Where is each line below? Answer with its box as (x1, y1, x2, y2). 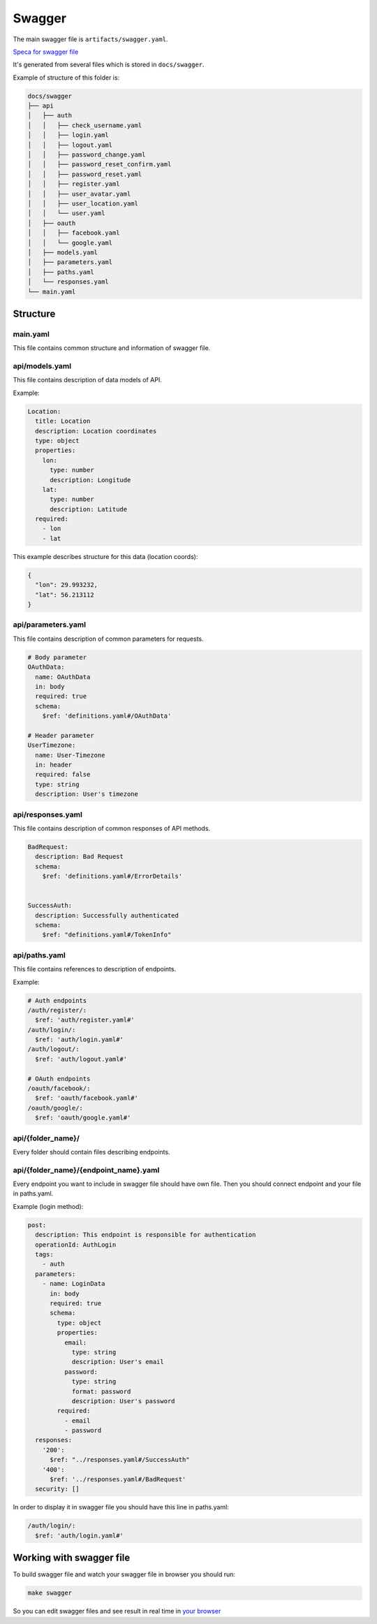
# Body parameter (27, 653, 87, 661)
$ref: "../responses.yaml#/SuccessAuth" (50, 1456, 190, 1464)
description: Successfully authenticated (35, 911, 179, 919)
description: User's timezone (35, 790, 139, 798)
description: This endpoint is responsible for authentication (35, 1231, 256, 1239)
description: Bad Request (35, 853, 124, 861)
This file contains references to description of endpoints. (13, 965, 177, 973)
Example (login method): (13, 1202, 84, 1210)
